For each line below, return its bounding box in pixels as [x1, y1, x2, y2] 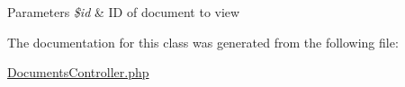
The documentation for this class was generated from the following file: [7, 32, 399, 51]
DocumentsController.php [7, 63, 149, 82]
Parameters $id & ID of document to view [7, 3, 240, 21]
